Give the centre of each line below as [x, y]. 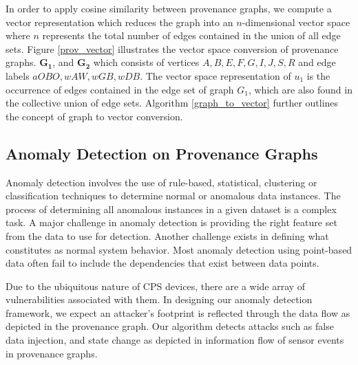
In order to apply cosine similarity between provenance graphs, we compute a [169, 8]
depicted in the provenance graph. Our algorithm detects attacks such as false [170, 326]
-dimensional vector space [296, 22]
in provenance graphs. [52, 353]
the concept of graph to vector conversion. [94, 116]
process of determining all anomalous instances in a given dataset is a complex [171, 209]
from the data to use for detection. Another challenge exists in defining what [167, 235]
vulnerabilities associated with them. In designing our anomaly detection [159, 299]
